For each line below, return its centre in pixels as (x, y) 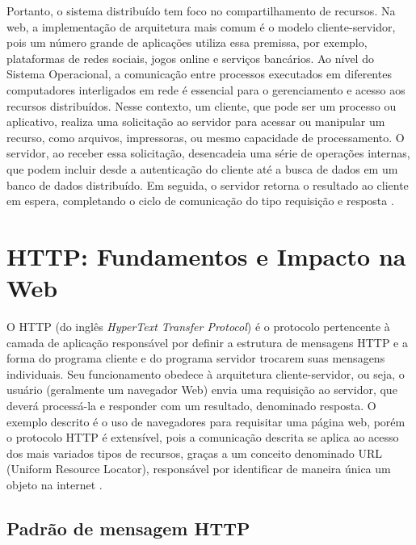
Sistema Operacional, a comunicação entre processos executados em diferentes (199, 74)
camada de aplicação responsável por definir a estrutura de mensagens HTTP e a (207, 342)
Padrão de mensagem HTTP (128, 528)
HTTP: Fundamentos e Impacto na (206, 256)
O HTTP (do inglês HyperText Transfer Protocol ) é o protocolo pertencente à (198, 327)
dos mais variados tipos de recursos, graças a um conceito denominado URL (194, 453)
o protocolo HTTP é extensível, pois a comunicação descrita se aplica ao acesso (203, 437)
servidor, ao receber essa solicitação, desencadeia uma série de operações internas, (208, 153)
